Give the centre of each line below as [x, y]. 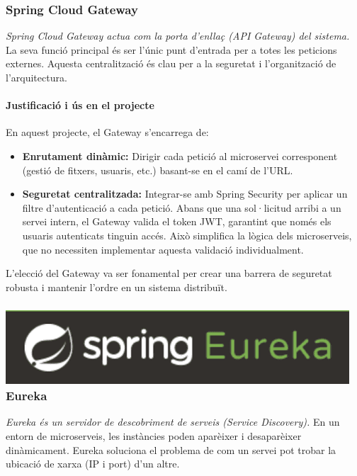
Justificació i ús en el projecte [80, 105]
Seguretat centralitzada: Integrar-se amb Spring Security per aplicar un [185, 194]
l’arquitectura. [36, 77]
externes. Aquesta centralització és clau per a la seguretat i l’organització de [171, 63]
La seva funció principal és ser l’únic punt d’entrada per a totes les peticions [171, 49]
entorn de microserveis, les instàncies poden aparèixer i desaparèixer [154, 436]
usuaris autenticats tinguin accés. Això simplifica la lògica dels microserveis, [187, 235]
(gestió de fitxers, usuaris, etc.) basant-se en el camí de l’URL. [158, 170]
